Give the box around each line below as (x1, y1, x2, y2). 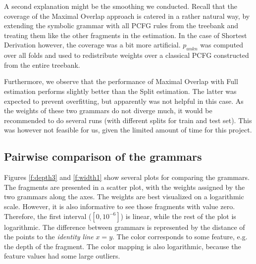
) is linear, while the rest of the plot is (120, 211, 236, 221)
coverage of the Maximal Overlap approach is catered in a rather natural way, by (4, 10, 250, 21)
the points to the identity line (4, 231, 94, 242)
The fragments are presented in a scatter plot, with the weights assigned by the (4, 181, 245, 192)
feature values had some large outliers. (4, 251, 120, 261)
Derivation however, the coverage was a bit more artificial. (4, 40, 181, 50)
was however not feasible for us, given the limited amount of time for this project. (4, 125, 252, 135)
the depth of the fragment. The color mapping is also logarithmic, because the (4, 241, 241, 251)
